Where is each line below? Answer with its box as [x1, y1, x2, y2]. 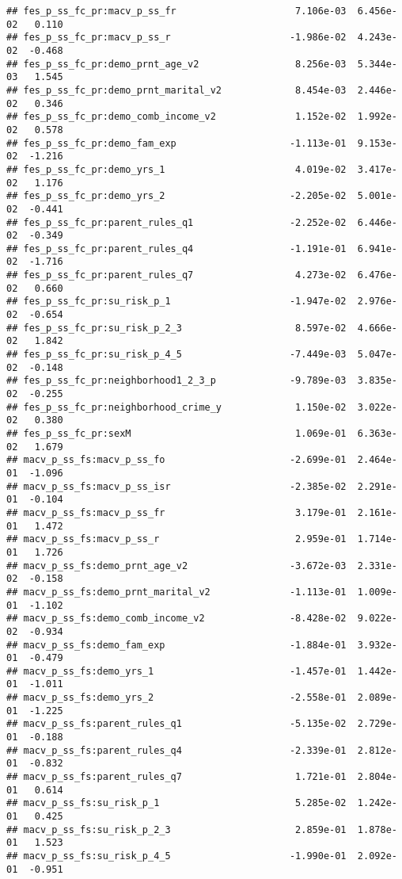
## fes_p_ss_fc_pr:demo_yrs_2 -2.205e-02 [6, 190, 347, 202]
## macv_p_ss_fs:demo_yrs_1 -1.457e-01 [6, 665, 347, 677]
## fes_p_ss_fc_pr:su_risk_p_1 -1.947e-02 [6, 296, 347, 308]
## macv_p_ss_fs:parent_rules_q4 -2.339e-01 [6, 744, 347, 756]
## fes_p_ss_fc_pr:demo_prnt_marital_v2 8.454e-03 [6, 84, 347, 96]
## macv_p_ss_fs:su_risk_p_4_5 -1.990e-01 [6, 850, 347, 862]
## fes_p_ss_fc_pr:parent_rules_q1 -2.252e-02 [6, 216, 347, 228]
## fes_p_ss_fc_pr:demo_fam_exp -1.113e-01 [6, 137, 347, 149]
